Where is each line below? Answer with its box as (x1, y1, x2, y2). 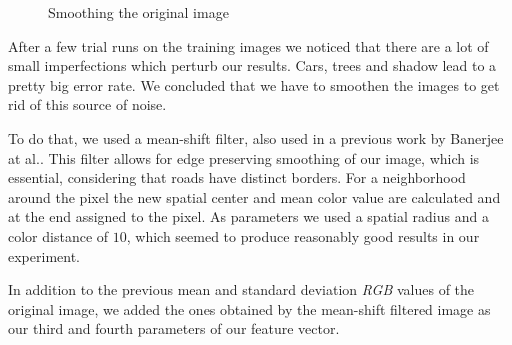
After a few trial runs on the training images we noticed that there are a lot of (8, 35, 489, 56)
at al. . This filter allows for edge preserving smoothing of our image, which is (8, 147, 480, 168)
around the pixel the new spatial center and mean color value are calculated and (8, 186, 501, 207)
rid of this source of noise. (8, 94, 167, 115)
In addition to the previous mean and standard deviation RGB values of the (8, 279, 475, 300)
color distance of (8, 225, 109, 246)
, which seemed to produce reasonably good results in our (126, 225, 480, 246)
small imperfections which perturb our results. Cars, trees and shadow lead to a (8, 55, 497, 76)
